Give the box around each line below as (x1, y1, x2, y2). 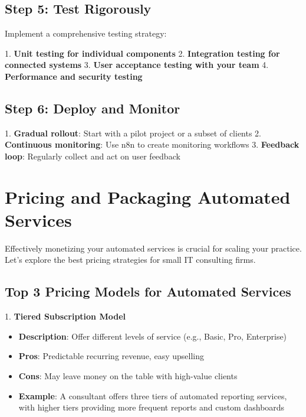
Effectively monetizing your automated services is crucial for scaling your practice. (5, 242, 302, 254)
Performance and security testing (5, 70, 143, 82)
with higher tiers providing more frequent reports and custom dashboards (18, 401, 285, 413)
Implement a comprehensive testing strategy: (5, 27, 167, 40)
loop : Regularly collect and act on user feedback (5, 149, 180, 162)
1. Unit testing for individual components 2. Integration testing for (5, 47, 280, 59)
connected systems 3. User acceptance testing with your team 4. (5, 58, 269, 71)
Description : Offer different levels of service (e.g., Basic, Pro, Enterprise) (18, 330, 287, 342)
